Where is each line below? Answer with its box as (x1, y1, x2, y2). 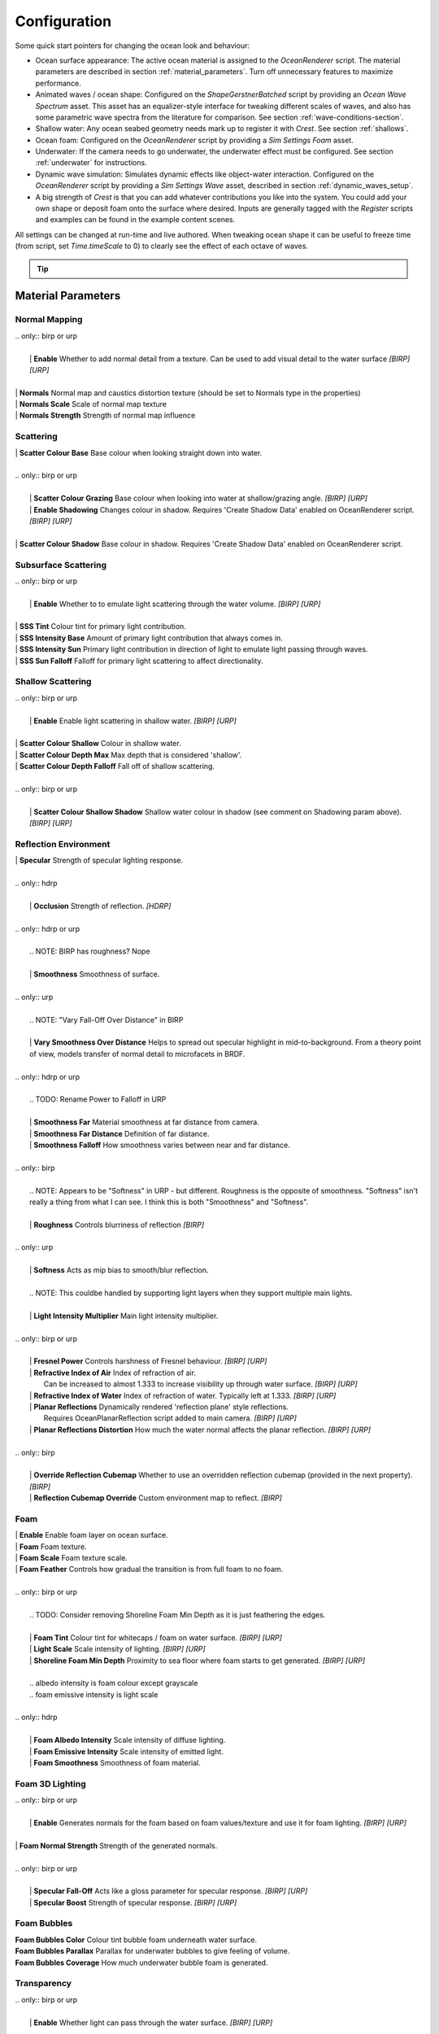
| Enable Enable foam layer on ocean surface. (15, 1530, 168, 1540)
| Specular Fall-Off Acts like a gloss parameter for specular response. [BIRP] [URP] (29, 1886, 308, 1896)
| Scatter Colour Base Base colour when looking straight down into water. (15, 447, 263, 457)
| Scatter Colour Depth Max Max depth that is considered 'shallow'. (15, 749, 242, 760)
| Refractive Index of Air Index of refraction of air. (29, 1368, 197, 1377)
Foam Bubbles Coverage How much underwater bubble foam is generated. (15, 1958, 268, 1967)
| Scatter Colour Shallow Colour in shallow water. (15, 739, 182, 749)
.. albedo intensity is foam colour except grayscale (29, 1678, 198, 1688)
